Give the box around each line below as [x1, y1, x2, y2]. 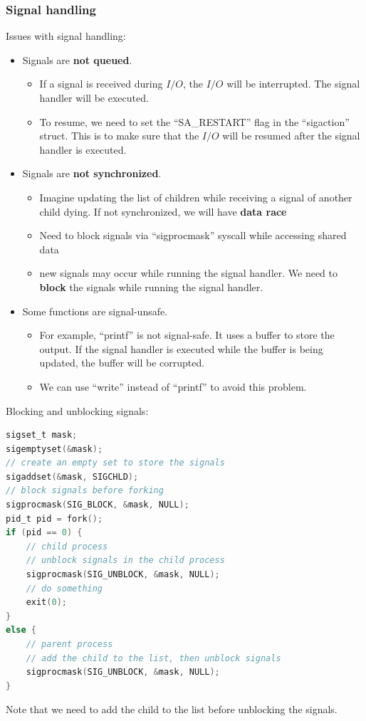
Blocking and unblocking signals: [6, 403, 149, 418]
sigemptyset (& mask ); [6, 443, 103, 454]
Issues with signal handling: [6, 28, 126, 43]
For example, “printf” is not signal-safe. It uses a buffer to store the [39, 327, 335, 342]
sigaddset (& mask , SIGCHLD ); [6, 471, 139, 482]
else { [6, 625, 36, 636]
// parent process [26, 639, 113, 649]
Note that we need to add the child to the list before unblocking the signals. [6, 702, 338, 717]
